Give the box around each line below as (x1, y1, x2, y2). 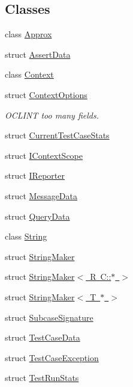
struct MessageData (5, 189, 78, 202)
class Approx (5, 28, 52, 40)
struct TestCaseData (5, 331, 80, 344)
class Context (5, 68, 54, 81)
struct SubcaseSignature (5, 311, 93, 323)
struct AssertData (5, 48, 71, 60)
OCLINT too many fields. (5, 108, 99, 121)
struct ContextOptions (5, 88, 87, 101)
